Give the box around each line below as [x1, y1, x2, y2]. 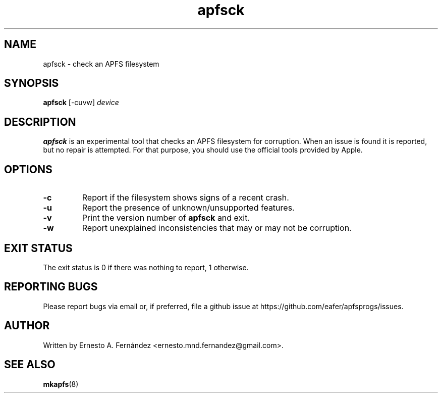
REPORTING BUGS [4, 280, 98, 293]
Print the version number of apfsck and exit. [82, 213, 250, 223]
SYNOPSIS [4, 77, 59, 90]
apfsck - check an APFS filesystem [43, 59, 159, 68]
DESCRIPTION [4, 115, 76, 128]
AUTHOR [4, 319, 50, 332]
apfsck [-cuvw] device [43, 98, 119, 107]
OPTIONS [4, 163, 52, 176]
